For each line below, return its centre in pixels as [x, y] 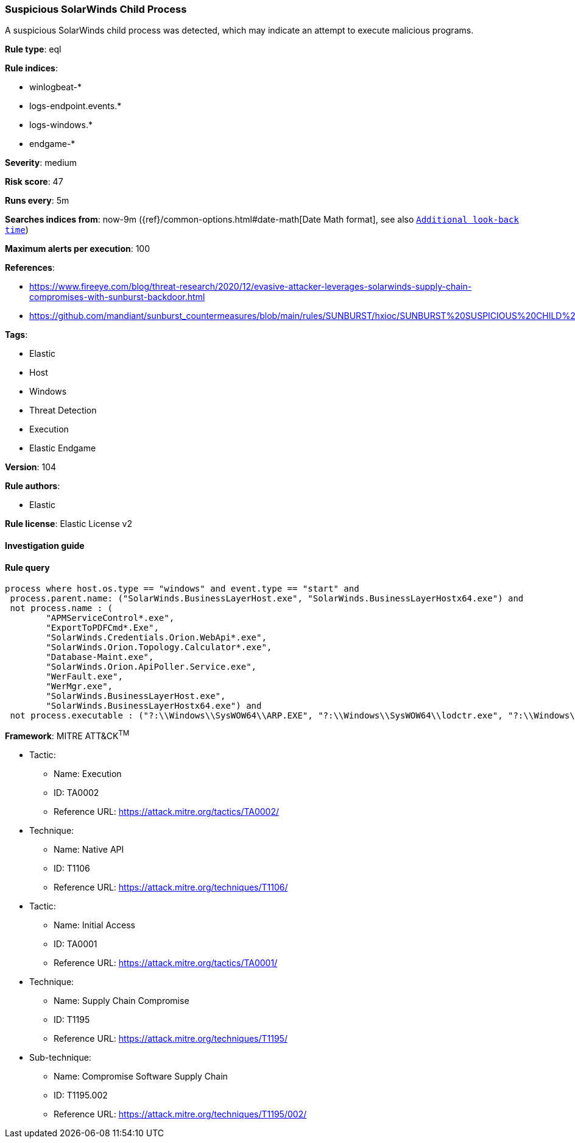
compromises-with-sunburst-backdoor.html [117, 297]
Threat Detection [63, 410]
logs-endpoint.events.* [76, 106]
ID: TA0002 [76, 792]
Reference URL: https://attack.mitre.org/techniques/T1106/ [171, 887]
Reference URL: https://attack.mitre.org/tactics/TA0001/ [166, 962]
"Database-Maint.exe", [100, 657]
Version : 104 [31, 467]
